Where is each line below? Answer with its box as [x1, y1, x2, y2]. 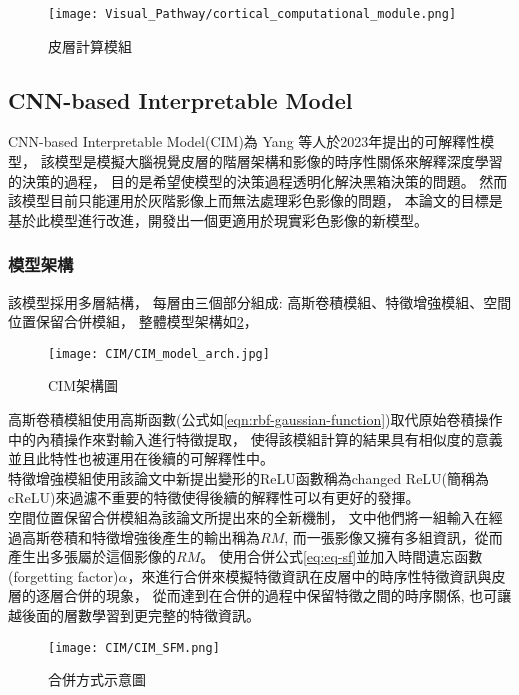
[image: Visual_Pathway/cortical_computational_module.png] [48, 7, 457, 21]
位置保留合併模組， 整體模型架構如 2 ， [8, 311, 258, 332]
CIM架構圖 [48, 375, 118, 396]
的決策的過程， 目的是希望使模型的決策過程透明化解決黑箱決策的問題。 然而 [8, 170, 508, 191]
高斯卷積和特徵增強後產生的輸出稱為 [21, 526, 260, 547]
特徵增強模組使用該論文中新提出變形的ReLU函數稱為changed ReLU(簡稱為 [8, 467, 490, 488]
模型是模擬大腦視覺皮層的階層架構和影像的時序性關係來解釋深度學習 [54, 151, 503, 172]
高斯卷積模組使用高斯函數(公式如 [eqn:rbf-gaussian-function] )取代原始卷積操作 [8, 409, 503, 430]
